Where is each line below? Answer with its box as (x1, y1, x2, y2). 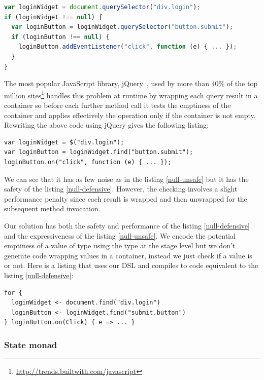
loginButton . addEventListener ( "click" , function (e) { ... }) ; (18, 43, 237, 51)
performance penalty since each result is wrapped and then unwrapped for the (4, 193, 247, 204)
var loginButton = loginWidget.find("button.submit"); (4, 148, 193, 156)
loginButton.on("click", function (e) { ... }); (4, 158, 172, 166)
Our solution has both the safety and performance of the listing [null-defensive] (4, 220, 250, 231)
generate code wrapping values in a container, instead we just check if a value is (4, 250, 252, 260)
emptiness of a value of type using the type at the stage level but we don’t (4, 240, 236, 251)
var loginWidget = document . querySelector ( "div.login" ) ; (4, 4, 201, 11)
